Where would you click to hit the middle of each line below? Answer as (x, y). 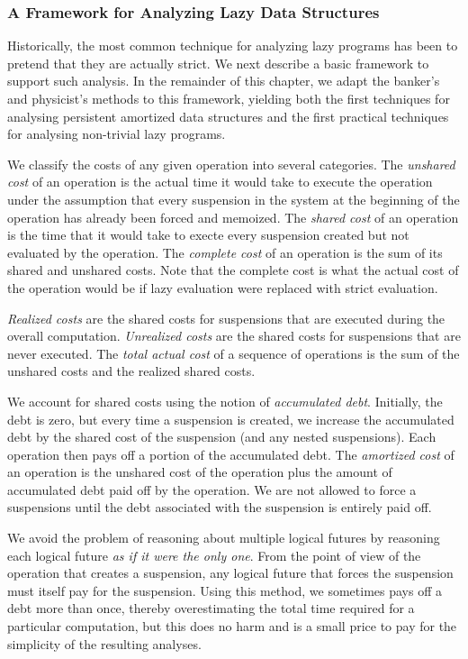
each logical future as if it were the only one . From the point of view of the (214, 555)
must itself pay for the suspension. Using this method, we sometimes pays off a (225, 590)
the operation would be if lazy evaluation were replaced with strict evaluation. (223, 287)
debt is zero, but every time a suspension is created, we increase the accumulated (231, 419)
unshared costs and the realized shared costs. (131, 371)
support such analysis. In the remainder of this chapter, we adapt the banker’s (224, 81)
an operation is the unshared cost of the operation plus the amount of (200, 472)
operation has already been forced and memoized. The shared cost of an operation (233, 217)
